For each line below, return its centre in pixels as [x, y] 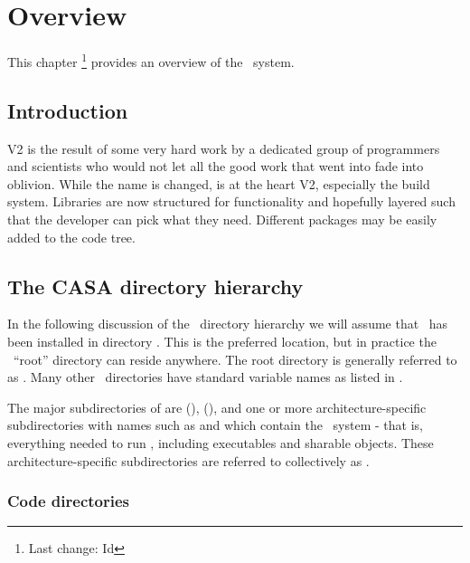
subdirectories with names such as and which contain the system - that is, [215, 425]
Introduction [68, 110]
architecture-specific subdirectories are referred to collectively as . [188, 460]
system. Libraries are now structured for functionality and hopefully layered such [231, 201]
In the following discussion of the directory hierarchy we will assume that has [228, 324]
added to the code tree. [71, 237]
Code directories [69, 501]
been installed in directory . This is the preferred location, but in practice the [222, 341]
